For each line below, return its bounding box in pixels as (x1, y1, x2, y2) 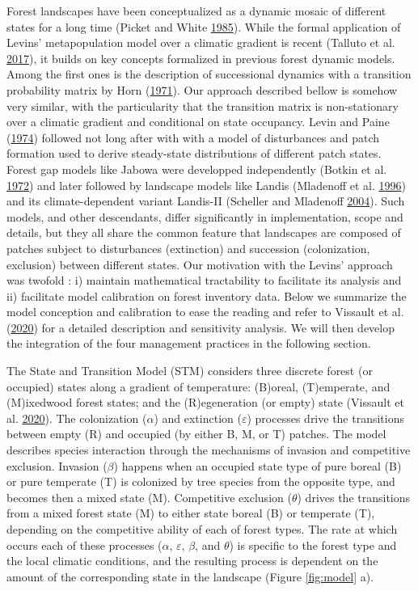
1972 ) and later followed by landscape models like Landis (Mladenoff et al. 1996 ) (6, 176, 406, 193)
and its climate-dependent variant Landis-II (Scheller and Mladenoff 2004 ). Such (6, 192, 405, 209)
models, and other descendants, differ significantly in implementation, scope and (6, 208, 403, 225)
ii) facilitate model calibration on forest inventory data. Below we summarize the (6, 287, 407, 304)
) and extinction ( (154, 409, 242, 426)
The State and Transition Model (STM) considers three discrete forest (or (6, 362, 373, 379)
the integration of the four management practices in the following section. (6, 335, 371, 352)
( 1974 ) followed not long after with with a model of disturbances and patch (6, 129, 380, 146)
